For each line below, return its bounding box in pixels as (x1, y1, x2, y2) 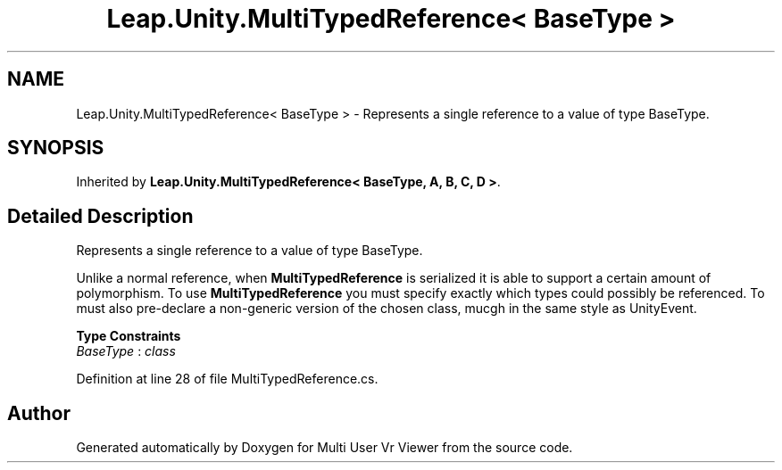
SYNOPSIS (7, 136, 104, 160)
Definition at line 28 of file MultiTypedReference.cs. (76, 371, 379, 387)
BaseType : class (76, 343, 176, 359)
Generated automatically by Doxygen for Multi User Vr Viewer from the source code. (76, 440, 573, 456)
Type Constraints (76, 328, 181, 344)
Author (7, 401, 71, 425)
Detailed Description (7, 204, 194, 227)
